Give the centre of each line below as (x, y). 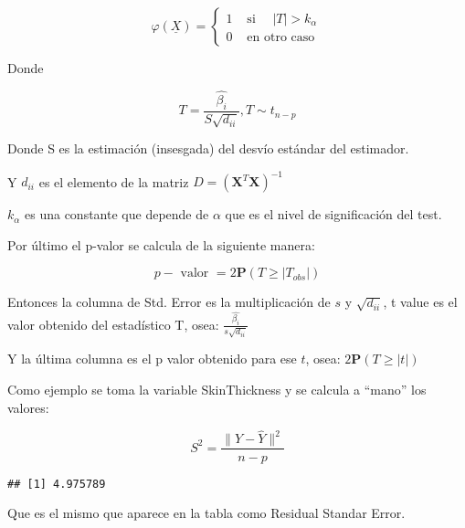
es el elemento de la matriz (114, 181)
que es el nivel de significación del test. (333, 214)
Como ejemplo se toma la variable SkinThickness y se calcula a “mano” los (217, 390)
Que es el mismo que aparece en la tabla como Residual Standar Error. (206, 513)
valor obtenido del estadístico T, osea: (113, 324)
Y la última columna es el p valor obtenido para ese (152, 359)
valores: (28, 407)
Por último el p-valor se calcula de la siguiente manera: (161, 244)
